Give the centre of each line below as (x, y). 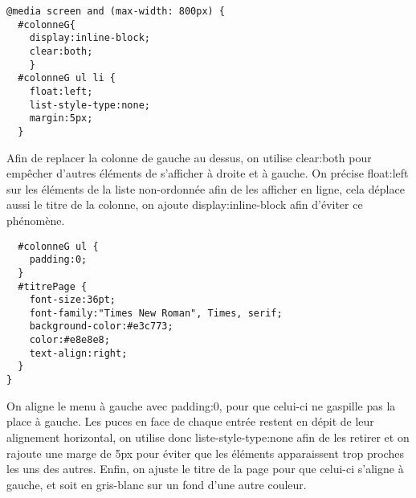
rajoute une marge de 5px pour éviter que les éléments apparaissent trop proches (205, 453)
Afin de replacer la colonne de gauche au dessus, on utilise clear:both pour (189, 157)
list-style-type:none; (90, 105)
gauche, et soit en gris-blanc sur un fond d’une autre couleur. (157, 484)
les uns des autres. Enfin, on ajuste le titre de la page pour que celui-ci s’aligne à (205, 469)
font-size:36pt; (73, 300)
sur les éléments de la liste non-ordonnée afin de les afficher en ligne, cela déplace (206, 188)
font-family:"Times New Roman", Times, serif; (156, 313)
